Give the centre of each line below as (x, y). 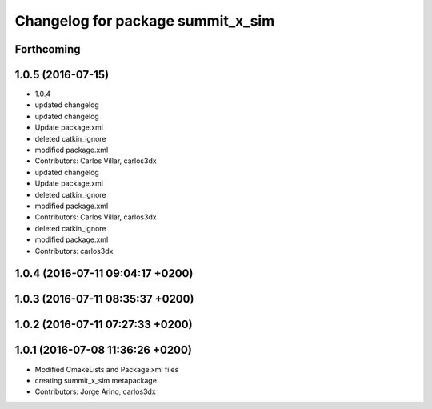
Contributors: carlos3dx (74, 251)
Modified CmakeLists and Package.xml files (107, 369)
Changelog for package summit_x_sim (145, 21)
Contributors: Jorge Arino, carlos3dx (95, 391)
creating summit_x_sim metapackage (96, 380)
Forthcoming (48, 49)
